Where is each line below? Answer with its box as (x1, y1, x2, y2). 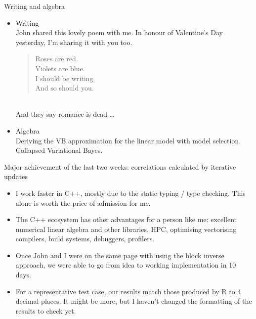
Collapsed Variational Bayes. (15, 145, 103, 155)
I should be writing (35, 73, 93, 83)
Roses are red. (35, 53, 78, 64)
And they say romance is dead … (15, 109, 115, 119)
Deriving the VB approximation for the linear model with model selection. (15, 135, 241, 145)
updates (4, 171, 28, 182)
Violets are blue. (35, 63, 85, 73)
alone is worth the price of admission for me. (15, 197, 151, 208)
